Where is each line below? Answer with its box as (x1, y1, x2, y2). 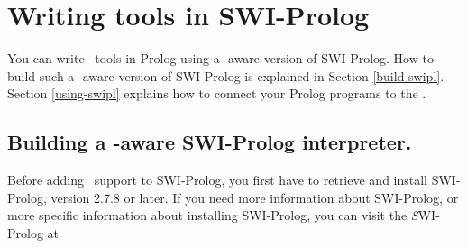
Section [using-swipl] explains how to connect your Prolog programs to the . (7, 84, 426, 103)
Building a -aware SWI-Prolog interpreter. (7, 128, 412, 156)
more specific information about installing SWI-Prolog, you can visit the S (7, 206, 418, 225)
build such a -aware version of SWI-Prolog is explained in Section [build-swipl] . (7, 66, 444, 85)
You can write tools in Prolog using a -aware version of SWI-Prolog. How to (7, 49, 434, 68)
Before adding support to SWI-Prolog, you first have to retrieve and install (7, 170, 428, 189)
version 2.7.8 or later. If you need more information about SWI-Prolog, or (50, 188, 459, 207)
